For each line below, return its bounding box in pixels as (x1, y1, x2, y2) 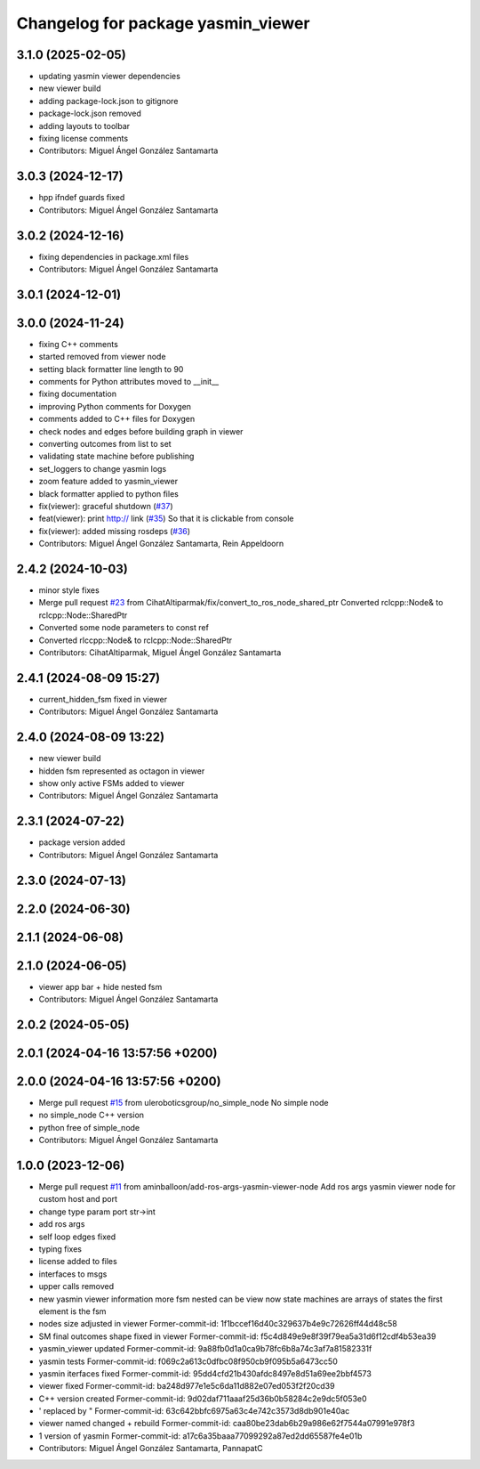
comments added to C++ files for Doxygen (38, 414, 196, 425)
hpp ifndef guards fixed (38, 192, 125, 203)
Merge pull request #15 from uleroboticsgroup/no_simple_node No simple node (38, 1097, 329, 1108)
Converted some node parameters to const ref (38, 622, 209, 633)
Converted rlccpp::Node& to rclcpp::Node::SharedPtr (38, 635, 233, 645)
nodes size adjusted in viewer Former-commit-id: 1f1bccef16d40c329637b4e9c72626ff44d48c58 (38, 1319, 397, 1329)
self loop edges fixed (38, 1231, 116, 1242)
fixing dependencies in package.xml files (38, 251, 189, 262)
